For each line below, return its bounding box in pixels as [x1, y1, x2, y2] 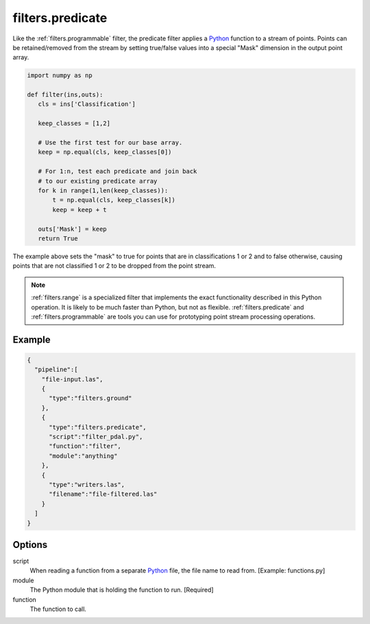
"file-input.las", [41, 375, 103, 383]
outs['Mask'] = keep [38, 225, 108, 233]
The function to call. [29, 605, 87, 613]
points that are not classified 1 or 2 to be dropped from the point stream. [12, 262, 216, 270]
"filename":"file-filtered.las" [49, 490, 158, 498]
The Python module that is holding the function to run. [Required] [29, 586, 214, 594]
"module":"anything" [49, 452, 118, 460]
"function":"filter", [49, 442, 121, 450]
